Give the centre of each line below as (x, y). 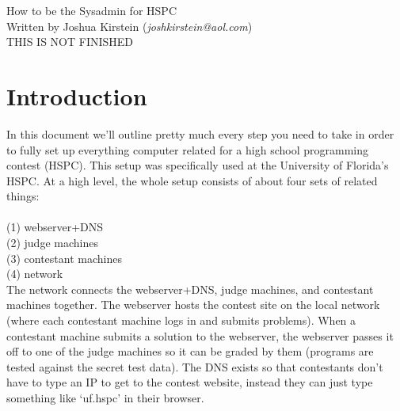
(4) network (35, 274)
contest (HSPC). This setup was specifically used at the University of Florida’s (198, 165)
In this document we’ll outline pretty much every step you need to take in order (200, 133)
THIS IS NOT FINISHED (70, 42)
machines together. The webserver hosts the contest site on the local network (193, 304)
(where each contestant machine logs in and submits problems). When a (181, 320)
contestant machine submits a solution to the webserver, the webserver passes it (200, 335)
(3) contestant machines (64, 258)
